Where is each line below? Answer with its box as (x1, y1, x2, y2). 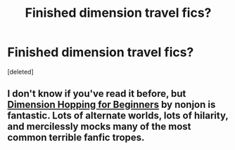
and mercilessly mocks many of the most (7, 121, 191, 132)
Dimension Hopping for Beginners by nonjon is (7, 99, 216, 111)
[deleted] (7, 67, 34, 76)
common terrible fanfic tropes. (7, 132, 145, 144)
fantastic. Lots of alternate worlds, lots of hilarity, (7, 110, 229, 122)
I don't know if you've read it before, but (7, 88, 186, 100)
